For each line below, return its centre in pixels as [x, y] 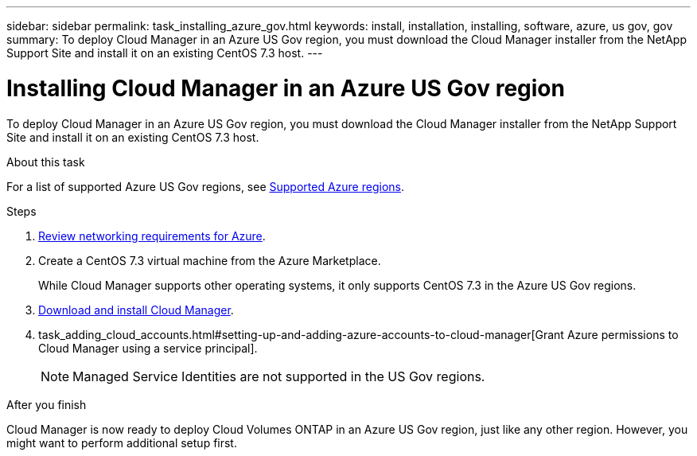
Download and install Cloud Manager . [136, 310]
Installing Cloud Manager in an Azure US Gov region [286, 88]
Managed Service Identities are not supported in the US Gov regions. [279, 376]
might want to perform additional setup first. [122, 442]
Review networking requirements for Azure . [152, 236]
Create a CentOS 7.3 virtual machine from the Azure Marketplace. [210, 260]
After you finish [47, 404]
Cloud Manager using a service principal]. [148, 348]
